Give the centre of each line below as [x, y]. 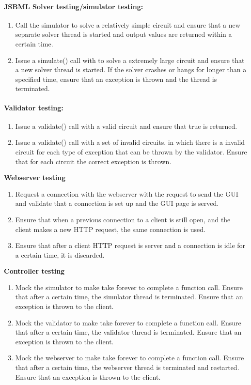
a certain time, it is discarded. [60, 254]
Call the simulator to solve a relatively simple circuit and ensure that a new [128, 24]
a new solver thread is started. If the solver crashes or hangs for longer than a [131, 69]
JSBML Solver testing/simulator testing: [74, 6]
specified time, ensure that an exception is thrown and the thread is [116, 79]
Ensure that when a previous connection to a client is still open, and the [123, 219]
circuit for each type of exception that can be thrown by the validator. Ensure [131, 151]
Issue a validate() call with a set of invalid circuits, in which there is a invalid [130, 142]
